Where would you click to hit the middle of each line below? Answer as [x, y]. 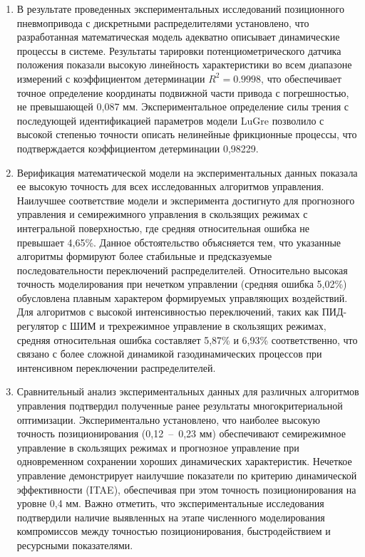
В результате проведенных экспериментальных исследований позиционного [180, 9]
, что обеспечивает [301, 78]
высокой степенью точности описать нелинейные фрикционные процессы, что [187, 134]
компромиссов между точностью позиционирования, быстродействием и [174, 531]
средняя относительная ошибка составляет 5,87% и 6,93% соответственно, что [187, 339]
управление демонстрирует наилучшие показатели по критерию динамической [187, 475]
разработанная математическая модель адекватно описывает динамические [178, 37]
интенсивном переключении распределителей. [116, 367]
